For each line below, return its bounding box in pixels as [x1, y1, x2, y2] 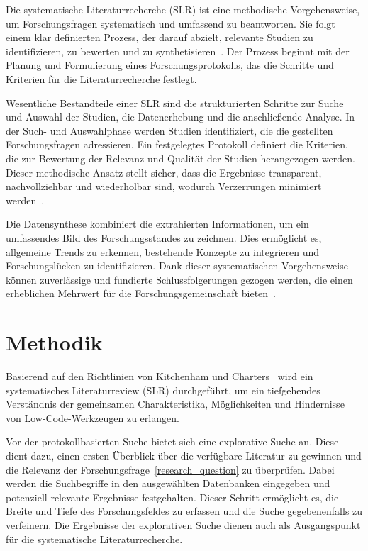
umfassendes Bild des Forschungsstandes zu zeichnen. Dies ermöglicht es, [6, 230, 322, 245]
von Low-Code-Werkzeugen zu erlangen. [6, 410, 179, 425]
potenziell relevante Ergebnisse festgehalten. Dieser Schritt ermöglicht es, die [6, 489, 339, 504]
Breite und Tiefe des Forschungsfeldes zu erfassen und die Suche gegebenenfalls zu [6, 503, 363, 518]
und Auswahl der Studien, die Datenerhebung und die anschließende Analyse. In [6, 109, 355, 124]
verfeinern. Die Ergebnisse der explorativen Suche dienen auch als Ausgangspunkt [6, 517, 361, 532]
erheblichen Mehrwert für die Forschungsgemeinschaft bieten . [6, 286, 276, 301]
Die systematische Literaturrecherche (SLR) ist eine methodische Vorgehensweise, [6, 2, 360, 16]
